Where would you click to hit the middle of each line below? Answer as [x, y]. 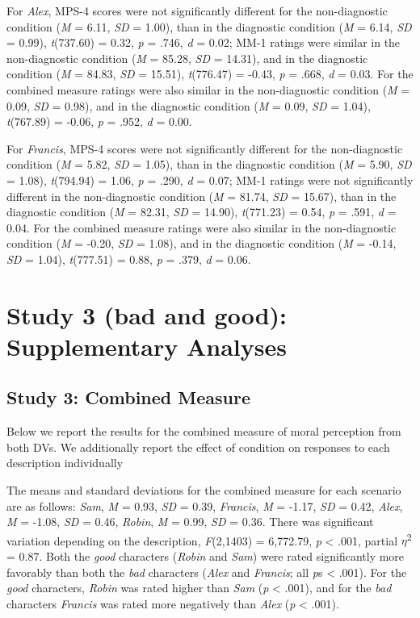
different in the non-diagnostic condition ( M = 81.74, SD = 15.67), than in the [202, 196]
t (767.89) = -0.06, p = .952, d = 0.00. [99, 121]
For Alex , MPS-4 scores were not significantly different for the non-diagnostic [197, 10]
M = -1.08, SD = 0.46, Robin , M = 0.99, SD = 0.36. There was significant [190, 522]
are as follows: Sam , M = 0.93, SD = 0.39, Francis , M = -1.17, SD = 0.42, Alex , [205, 505]
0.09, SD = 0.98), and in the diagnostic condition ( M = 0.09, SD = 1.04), [189, 105]
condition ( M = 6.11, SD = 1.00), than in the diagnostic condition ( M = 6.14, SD [209, 26]
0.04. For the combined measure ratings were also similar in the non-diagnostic [202, 227]
